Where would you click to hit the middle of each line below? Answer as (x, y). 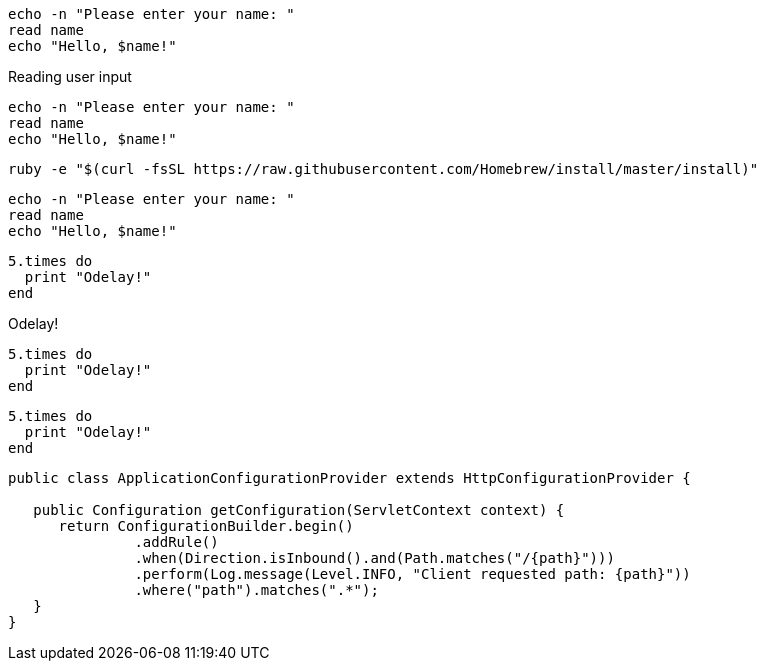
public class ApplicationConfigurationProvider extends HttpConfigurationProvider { (349, 478)
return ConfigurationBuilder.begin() (206, 526)
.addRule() (176, 542)
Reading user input (70, 76)
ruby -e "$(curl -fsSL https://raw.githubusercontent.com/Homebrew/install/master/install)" (383, 169)
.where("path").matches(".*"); (256, 590)
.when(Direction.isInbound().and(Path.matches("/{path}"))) (374, 558)
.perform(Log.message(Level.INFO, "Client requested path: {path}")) (412, 574)
